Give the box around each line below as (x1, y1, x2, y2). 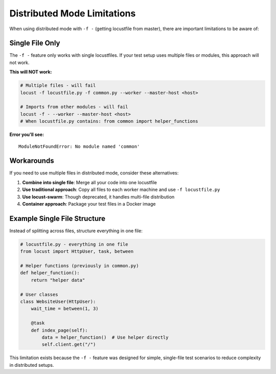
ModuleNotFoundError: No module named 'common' (18, 143, 140, 149)
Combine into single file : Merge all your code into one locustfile (22, 179, 157, 185)
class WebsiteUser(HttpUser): (20, 299, 96, 304)
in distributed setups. (9, 362, 54, 368)
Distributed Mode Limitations (9, 8, 136, 19)
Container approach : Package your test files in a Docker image (22, 201, 156, 207)
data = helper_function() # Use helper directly (41, 334, 169, 340)
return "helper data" (31, 277, 85, 283)
